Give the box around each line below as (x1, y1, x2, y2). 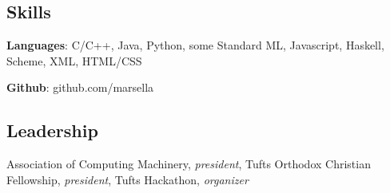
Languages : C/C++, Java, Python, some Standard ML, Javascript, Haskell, (6, 37, 384, 53)
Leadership (6, 118, 98, 143)
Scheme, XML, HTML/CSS (6, 52, 142, 69)
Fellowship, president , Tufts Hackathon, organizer (6, 171, 249, 187)
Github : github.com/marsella (6, 79, 154, 96)
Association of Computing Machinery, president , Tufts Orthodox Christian (6, 156, 371, 172)
